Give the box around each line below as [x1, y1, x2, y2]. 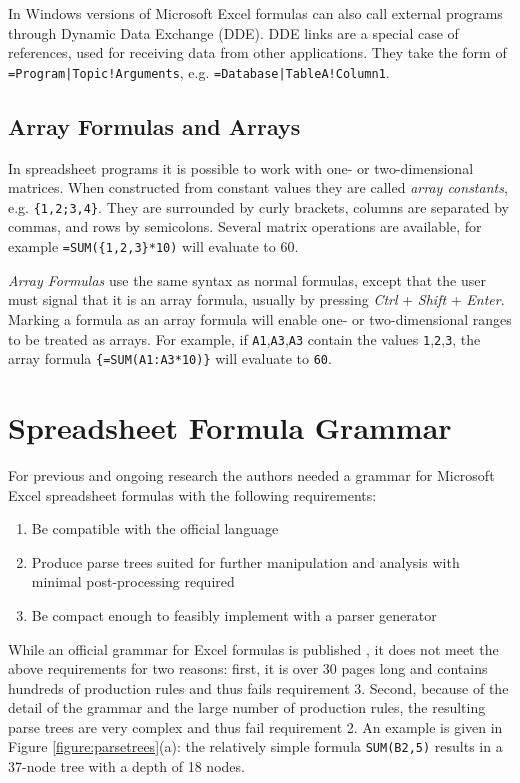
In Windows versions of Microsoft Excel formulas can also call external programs [8, 3, 503, 23]
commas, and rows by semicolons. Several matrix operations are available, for [8, 216, 482, 237]
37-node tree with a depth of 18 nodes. [8, 756, 245, 777]
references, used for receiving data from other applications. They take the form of [8, 42, 507, 63]
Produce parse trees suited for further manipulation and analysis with [31, 551, 460, 572]
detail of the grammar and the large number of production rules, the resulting [8, 697, 486, 718]
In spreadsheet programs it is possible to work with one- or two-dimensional [8, 157, 474, 178]
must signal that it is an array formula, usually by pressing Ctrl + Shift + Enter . [8, 289, 505, 310]
